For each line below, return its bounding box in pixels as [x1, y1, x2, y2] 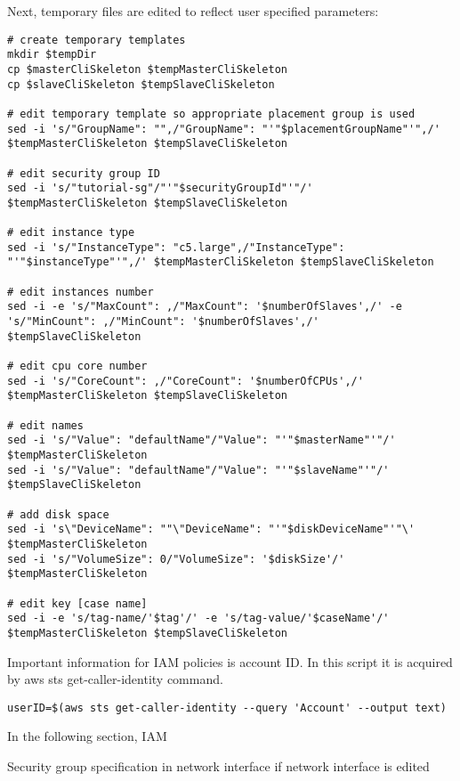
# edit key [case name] [7, 597, 148, 610]
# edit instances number [7, 285, 154, 298]
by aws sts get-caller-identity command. [7, 670, 223, 688]
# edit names [7, 419, 84, 432]
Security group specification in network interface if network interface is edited [7, 756, 430, 775]
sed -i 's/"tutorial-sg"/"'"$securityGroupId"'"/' [7, 182, 313, 195]
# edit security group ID [7, 167, 160, 180]
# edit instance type [7, 226, 135, 240]
